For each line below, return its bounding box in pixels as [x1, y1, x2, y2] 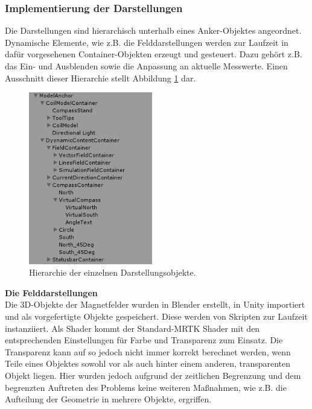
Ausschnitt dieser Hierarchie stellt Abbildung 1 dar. [5, 71, 196, 84]
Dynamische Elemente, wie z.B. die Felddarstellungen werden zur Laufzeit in [5, 36, 288, 48]
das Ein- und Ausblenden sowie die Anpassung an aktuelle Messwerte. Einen [5, 60, 288, 72]
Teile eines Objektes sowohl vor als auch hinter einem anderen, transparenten [5, 357, 291, 370]
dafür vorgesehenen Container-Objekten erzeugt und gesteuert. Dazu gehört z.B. [5, 48, 302, 60]
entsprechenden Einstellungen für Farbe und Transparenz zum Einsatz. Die [5, 334, 283, 346]
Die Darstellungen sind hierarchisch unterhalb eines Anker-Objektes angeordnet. [5, 24, 302, 37]
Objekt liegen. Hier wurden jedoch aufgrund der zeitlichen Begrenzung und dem [5, 369, 301, 381]
